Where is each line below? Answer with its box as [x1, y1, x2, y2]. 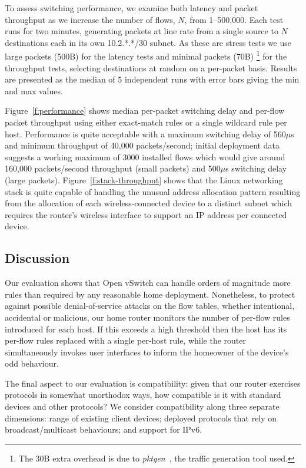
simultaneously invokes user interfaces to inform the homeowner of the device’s [5, 345, 289, 358]
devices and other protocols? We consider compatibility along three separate [5, 400, 280, 413]
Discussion [5, 249, 70, 267]
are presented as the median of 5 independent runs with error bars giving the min [5, 73, 300, 85]
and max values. [5, 84, 63, 97]
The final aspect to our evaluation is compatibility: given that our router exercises [5, 377, 301, 389]
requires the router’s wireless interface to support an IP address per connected [5, 208, 287, 220]
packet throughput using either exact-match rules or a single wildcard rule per [5, 116, 287, 128]
